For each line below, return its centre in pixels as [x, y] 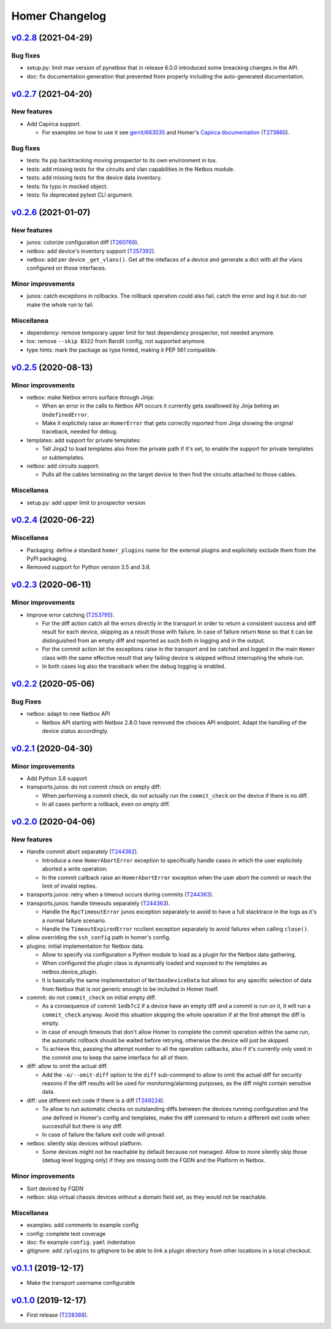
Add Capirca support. [54, 124]
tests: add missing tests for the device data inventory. [94, 178]
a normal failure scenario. [74, 920]
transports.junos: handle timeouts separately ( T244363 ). [98, 903]
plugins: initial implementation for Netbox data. [86, 946]
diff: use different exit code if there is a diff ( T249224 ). [96, 1100]
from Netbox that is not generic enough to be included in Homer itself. [130, 989]
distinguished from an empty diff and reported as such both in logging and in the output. [154, 640]
